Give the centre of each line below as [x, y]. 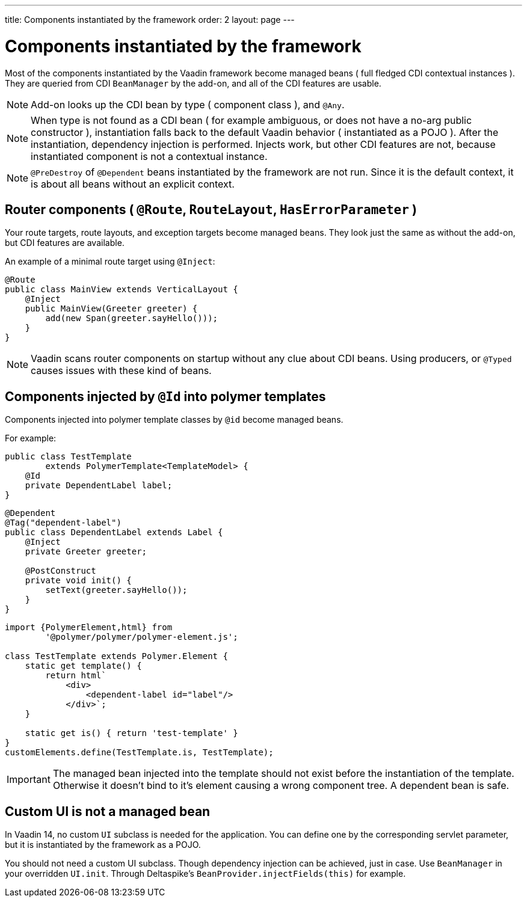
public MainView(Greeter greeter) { [111, 309]
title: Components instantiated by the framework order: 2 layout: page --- [150, 20]
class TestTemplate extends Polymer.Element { [116, 656]
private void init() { [78, 581]
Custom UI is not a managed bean [108, 811]
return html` [76, 676]
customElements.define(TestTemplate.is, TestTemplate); [139, 753]
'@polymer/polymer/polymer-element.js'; [142, 637]
